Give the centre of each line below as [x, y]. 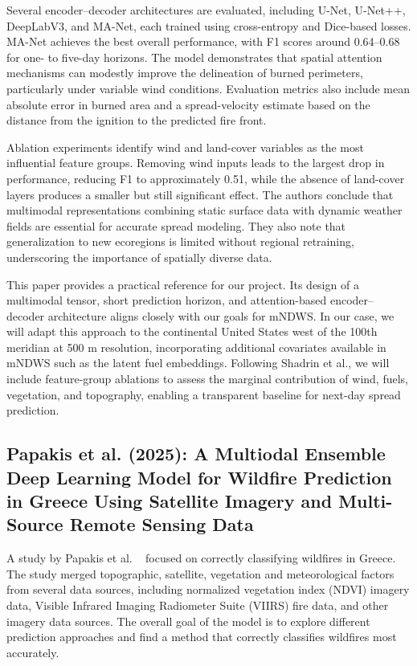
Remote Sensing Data [161, 524]
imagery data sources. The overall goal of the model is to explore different [188, 621]
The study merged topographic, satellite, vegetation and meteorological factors [200, 573]
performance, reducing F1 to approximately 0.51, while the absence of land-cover [206, 178]
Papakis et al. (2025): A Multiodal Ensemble [196, 454]
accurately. [33, 652]
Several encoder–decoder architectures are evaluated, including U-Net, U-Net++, [206, 10]
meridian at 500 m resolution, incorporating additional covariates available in [196, 347]
